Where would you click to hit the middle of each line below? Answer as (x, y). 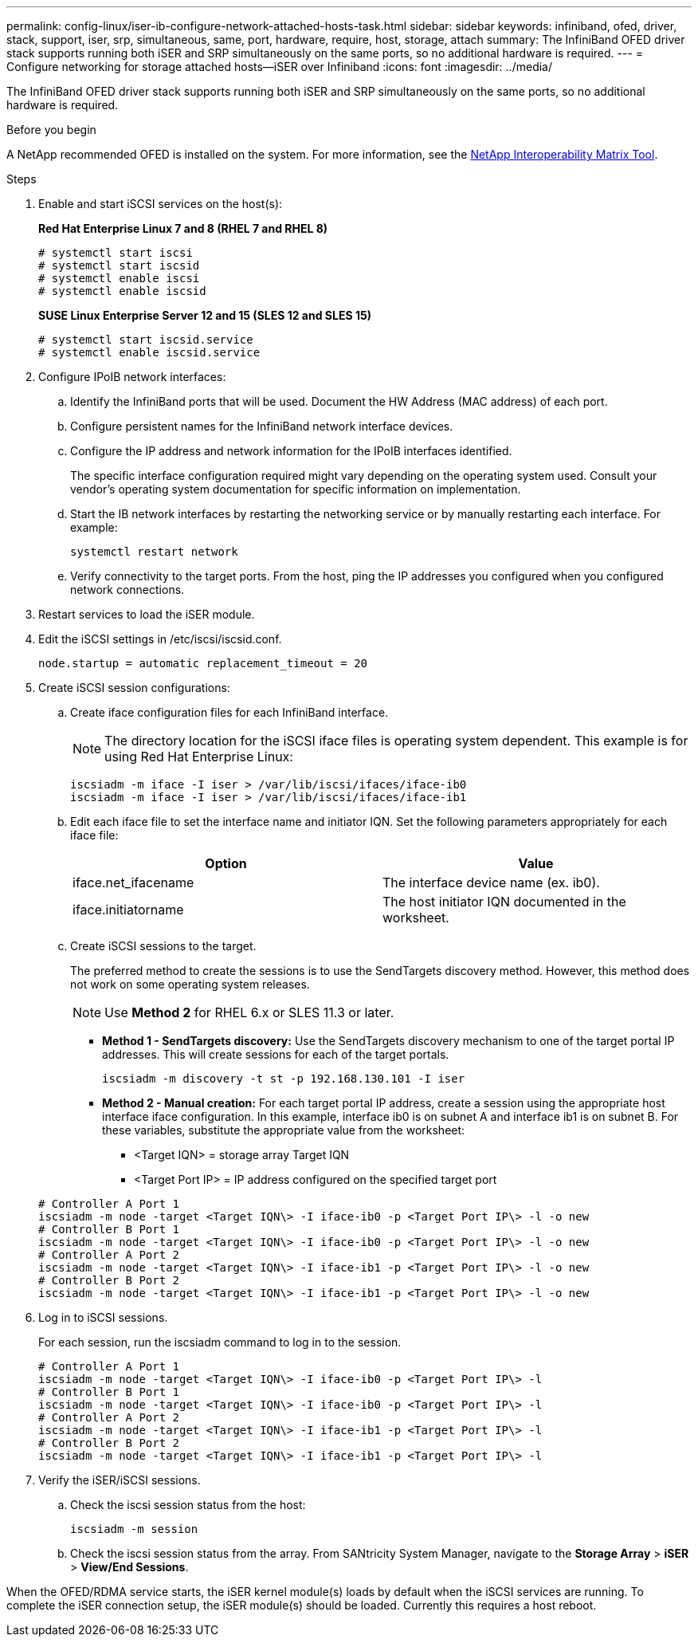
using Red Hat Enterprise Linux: (199, 757)
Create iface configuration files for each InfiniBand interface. (229, 712)
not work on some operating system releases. (190, 984)
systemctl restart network (154, 552)
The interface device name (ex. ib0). (491, 882)
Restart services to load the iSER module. (147, 614)
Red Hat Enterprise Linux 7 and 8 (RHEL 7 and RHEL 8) (183, 228)
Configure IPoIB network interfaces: (132, 377)
